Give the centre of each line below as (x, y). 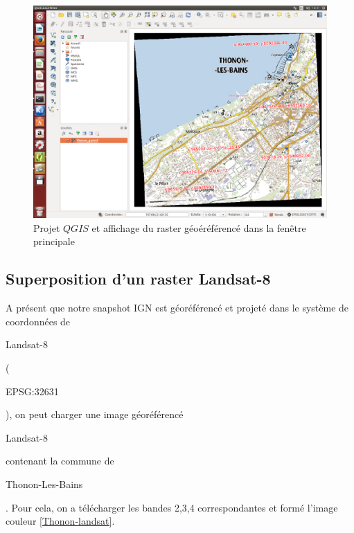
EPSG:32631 (32, 391)
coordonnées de (38, 321)
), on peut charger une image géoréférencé (95, 414)
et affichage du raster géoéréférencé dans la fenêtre (199, 227)
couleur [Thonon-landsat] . (60, 521)
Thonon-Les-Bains (44, 484)
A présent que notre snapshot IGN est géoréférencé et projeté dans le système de (177, 308)
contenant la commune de (60, 461)
